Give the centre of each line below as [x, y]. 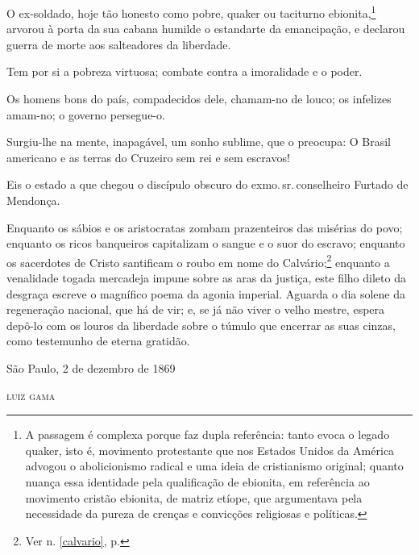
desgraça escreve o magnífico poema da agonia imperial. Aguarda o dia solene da [206, 293]
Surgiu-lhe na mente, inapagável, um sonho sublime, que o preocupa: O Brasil [199, 142]
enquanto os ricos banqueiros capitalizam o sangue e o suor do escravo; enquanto [206, 243]
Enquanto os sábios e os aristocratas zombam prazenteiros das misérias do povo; [205, 227]
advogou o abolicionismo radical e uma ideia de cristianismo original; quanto [214, 466]
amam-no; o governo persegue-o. [86, 114]
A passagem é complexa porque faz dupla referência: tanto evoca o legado [207, 434]
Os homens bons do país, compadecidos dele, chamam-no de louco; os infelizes [199, 99]
